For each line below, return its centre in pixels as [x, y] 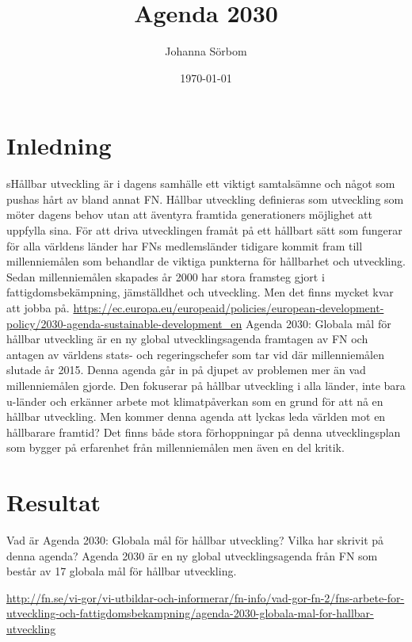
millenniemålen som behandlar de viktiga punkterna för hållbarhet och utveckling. [206, 261]
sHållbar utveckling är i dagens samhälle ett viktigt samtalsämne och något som [201, 183]
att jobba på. [38, 308]
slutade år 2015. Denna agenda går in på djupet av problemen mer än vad [186, 370]
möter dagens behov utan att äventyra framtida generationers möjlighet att [189, 214]
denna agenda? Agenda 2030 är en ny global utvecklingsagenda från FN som [192, 555]
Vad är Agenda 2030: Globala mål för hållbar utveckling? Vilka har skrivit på [195, 540]
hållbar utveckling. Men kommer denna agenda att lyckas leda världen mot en [196, 417]
